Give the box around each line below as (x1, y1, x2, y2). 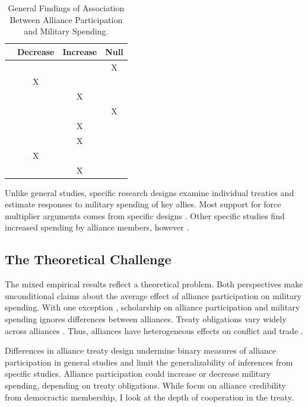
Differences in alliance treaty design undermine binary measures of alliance (5, 344, 277, 357)
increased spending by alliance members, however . (5, 221, 189, 233)
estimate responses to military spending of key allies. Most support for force (5, 198, 281, 210)
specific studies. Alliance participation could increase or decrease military (5, 367, 271, 380)
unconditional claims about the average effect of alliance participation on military (5, 289, 301, 302)
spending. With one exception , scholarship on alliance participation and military (5, 301, 300, 313)
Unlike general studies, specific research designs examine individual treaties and (5, 186, 294, 198)
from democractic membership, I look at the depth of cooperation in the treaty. (5, 390, 294, 403)
